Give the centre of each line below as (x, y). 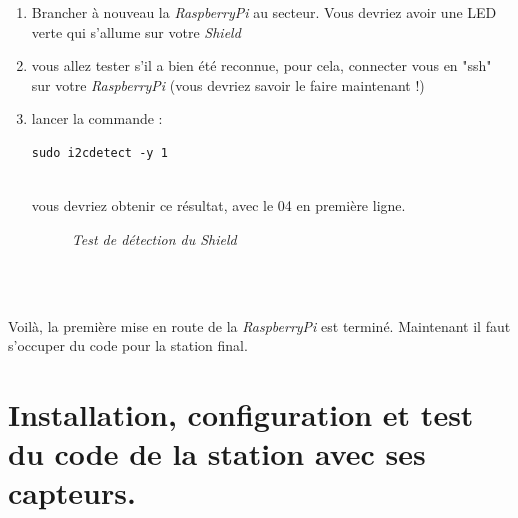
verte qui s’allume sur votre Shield (136, 31)
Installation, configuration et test (241, 413)
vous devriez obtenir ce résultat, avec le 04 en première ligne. (218, 205)
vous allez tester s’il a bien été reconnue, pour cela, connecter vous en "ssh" (261, 65)
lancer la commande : (97, 118)
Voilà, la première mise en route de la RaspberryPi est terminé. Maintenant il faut (259, 325)
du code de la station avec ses (217, 453)
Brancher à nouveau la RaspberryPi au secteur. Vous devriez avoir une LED (264, 12)
